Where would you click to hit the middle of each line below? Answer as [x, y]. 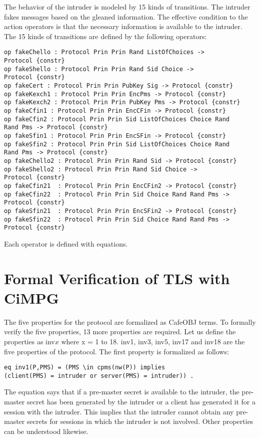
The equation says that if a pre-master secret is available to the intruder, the [122, 392]
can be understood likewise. [46, 431]
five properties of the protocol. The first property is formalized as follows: [116, 351]
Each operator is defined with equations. [66, 243]
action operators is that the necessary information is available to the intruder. [123, 26]
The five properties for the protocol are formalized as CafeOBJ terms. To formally [130, 321]
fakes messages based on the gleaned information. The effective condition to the [126, 16]
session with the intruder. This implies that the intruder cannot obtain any [119, 411]
